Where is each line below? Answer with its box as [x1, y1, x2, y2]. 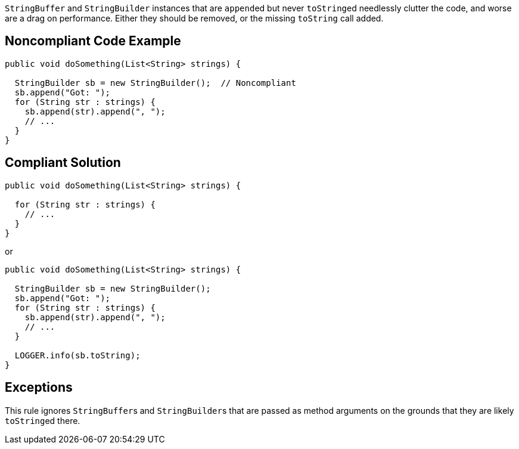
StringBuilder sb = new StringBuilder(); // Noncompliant [14, 78, 296, 88]
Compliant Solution [5, 155, 121, 171]
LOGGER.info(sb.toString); [14, 350, 141, 360]
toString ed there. [5, 415, 80, 426]
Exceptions [5, 380, 73, 395]
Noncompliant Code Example [5, 33, 181, 49]
